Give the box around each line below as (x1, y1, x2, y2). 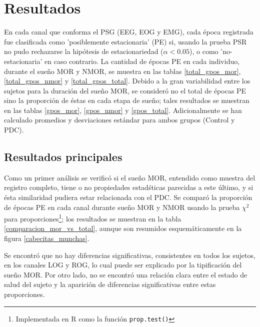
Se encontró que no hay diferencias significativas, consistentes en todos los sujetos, (4, 249, 255, 260)
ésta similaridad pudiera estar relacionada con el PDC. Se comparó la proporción (4, 192, 252, 202)
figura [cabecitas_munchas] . (4, 233, 89, 243)
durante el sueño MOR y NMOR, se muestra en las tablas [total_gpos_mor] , (4, 65, 241, 76)
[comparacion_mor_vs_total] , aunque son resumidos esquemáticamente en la (4, 223, 242, 233)
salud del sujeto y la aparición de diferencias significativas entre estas (4, 279, 216, 289)
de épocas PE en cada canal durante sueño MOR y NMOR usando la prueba (4, 201, 240, 212)
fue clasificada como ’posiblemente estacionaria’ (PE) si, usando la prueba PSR (4, 36, 247, 46)
